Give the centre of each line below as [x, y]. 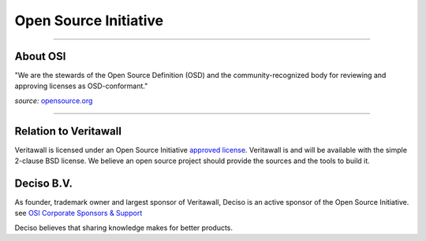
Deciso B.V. [43, 183]
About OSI [40, 56]
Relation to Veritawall [68, 131]
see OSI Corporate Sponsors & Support [78, 213]
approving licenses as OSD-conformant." [81, 86]
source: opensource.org [54, 100]
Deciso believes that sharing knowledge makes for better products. [123, 228]
